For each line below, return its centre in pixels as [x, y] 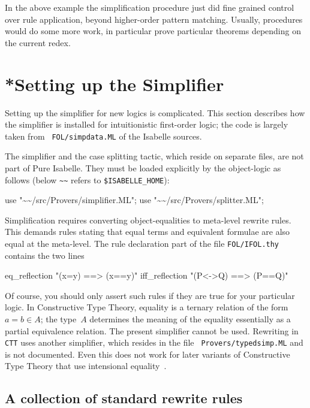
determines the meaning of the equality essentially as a [190, 319]
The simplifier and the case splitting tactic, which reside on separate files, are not [154, 156]
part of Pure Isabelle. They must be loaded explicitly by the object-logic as [143, 167]
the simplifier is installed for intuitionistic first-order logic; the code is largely [147, 124]
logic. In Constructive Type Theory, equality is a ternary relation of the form [147, 307]
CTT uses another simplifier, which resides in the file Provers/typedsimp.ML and [154, 342]
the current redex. [38, 42]
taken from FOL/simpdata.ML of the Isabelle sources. [103, 136]
